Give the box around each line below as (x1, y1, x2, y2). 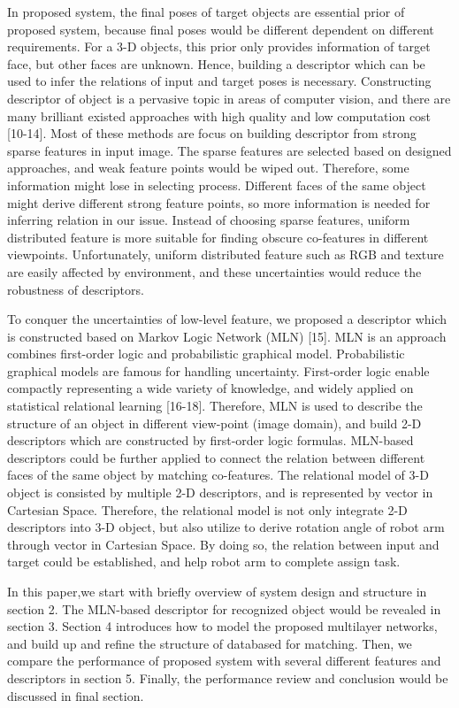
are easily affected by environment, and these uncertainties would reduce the (7, 262, 422, 281)
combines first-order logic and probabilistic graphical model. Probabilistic (7, 344, 405, 363)
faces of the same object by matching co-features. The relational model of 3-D (7, 466, 429, 484)
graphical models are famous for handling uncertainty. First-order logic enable (7, 361, 430, 380)
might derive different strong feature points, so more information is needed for (7, 193, 431, 212)
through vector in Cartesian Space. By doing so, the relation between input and (7, 535, 440, 553)
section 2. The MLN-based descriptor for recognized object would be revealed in (7, 599, 441, 618)
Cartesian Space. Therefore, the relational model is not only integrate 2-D (7, 500, 408, 519)
